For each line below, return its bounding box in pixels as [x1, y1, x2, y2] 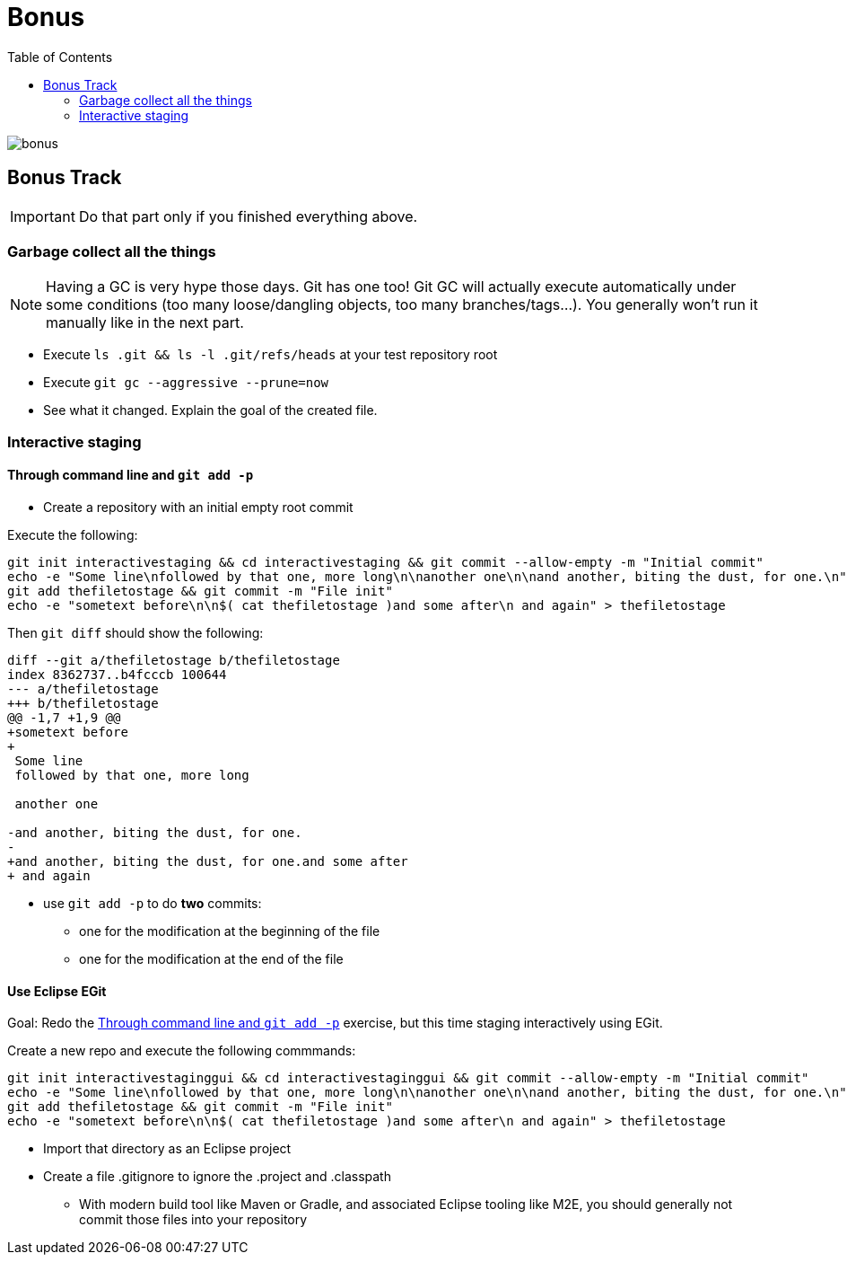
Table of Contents [7, 49, 113, 65]
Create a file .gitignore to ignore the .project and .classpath [43, 1169, 391, 1185]
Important [10, 207, 75, 225]
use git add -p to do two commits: [43, 895, 262, 911]
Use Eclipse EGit [7, 983, 107, 999]
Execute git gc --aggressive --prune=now [43, 375, 329, 391]
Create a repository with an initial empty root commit [43, 499, 354, 515]
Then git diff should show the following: [7, 624, 264, 640]
